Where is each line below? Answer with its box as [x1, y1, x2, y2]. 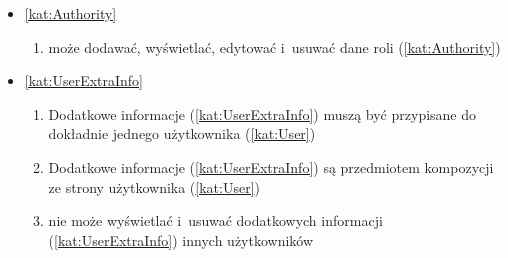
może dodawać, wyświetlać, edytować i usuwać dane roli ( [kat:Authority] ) [48, 36, 501, 57]
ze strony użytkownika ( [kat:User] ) [48, 176, 261, 197]
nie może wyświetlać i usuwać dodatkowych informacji [48, 210, 383, 231]
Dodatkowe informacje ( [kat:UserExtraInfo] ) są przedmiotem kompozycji [48, 156, 494, 177]
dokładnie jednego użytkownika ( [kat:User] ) [48, 123, 316, 144]
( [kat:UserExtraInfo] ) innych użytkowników [48, 229, 314, 250]
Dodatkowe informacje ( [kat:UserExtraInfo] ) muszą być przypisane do [48, 103, 477, 124]
